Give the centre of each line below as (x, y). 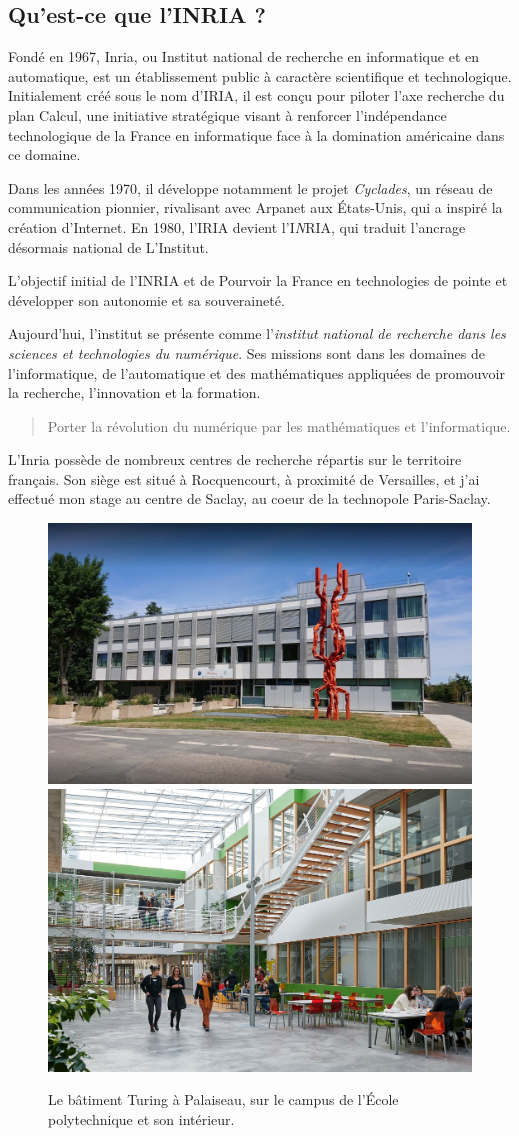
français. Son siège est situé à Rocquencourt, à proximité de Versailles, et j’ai (244, 478)
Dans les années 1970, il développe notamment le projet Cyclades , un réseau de (250, 187)
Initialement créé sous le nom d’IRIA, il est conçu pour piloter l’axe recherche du (256, 95)
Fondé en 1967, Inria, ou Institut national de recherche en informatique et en (244, 56)
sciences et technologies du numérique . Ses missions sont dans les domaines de (247, 352)
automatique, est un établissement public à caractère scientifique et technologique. (260, 75)
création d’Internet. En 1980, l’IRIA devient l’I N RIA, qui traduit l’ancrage (237, 226)
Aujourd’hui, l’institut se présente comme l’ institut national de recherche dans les (257, 333)
